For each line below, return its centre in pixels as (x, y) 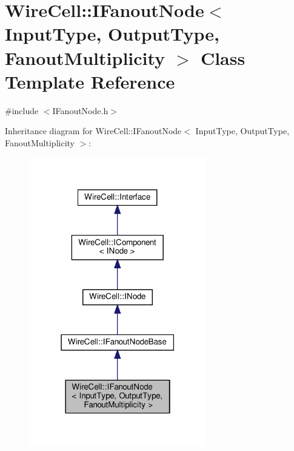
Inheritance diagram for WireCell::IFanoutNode (93, 131)
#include (22, 110)
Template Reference (90, 81)
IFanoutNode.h (80, 110)
